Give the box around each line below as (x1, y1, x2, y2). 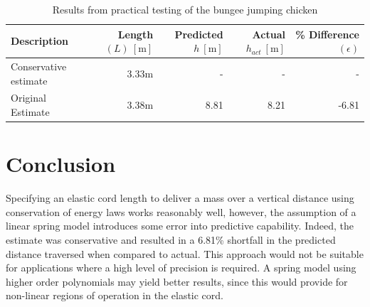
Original (11, 90, 46, 105)
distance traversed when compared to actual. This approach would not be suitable (6, 246, 364, 261)
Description (11, 33, 69, 48)
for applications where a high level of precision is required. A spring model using (6, 260, 356, 275)
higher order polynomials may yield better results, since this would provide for (6, 274, 348, 289)
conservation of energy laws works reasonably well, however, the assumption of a (6, 204, 356, 219)
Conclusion (6, 149, 116, 178)
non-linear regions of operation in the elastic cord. (6, 288, 223, 303)
